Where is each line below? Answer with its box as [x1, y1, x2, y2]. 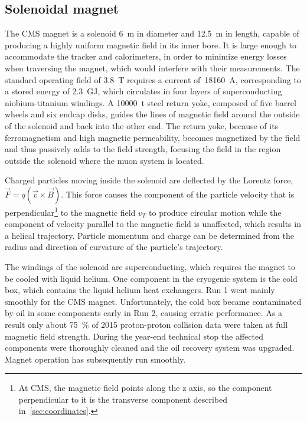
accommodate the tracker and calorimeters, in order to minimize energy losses [5, 50, 287, 63]
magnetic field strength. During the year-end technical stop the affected [5, 330, 263, 342]
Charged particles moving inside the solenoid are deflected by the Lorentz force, [5, 174, 293, 186]
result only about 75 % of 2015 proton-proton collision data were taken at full [5, 318, 288, 330]
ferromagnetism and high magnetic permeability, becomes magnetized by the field [5, 131, 301, 143]
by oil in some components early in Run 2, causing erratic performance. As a [5, 307, 283, 319]
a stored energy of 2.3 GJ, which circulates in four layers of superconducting [5, 85, 282, 97]
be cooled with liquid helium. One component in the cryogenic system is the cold [5, 272, 298, 284]
